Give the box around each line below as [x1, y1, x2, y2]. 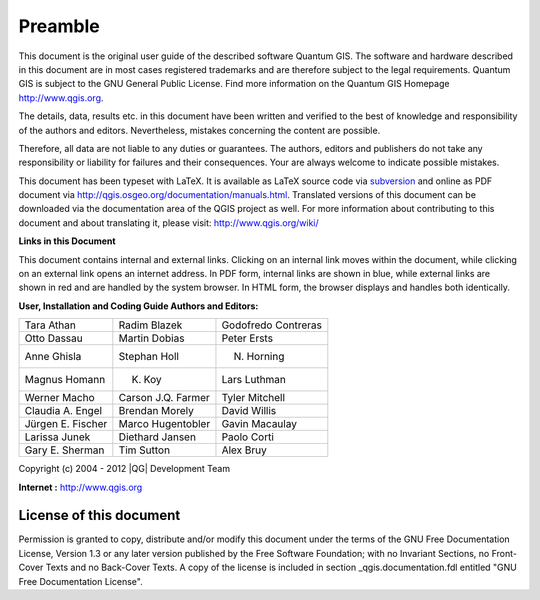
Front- [491, 547, 517, 559]
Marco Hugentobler [118, 417, 211, 431]
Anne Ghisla [24, 350, 82, 364]
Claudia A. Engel [24, 404, 103, 418]
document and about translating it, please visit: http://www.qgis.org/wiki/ [18, 216, 319, 229]
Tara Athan [24, 318, 77, 332]
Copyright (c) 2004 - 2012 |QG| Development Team [18, 463, 230, 475]
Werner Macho [24, 391, 95, 405]
